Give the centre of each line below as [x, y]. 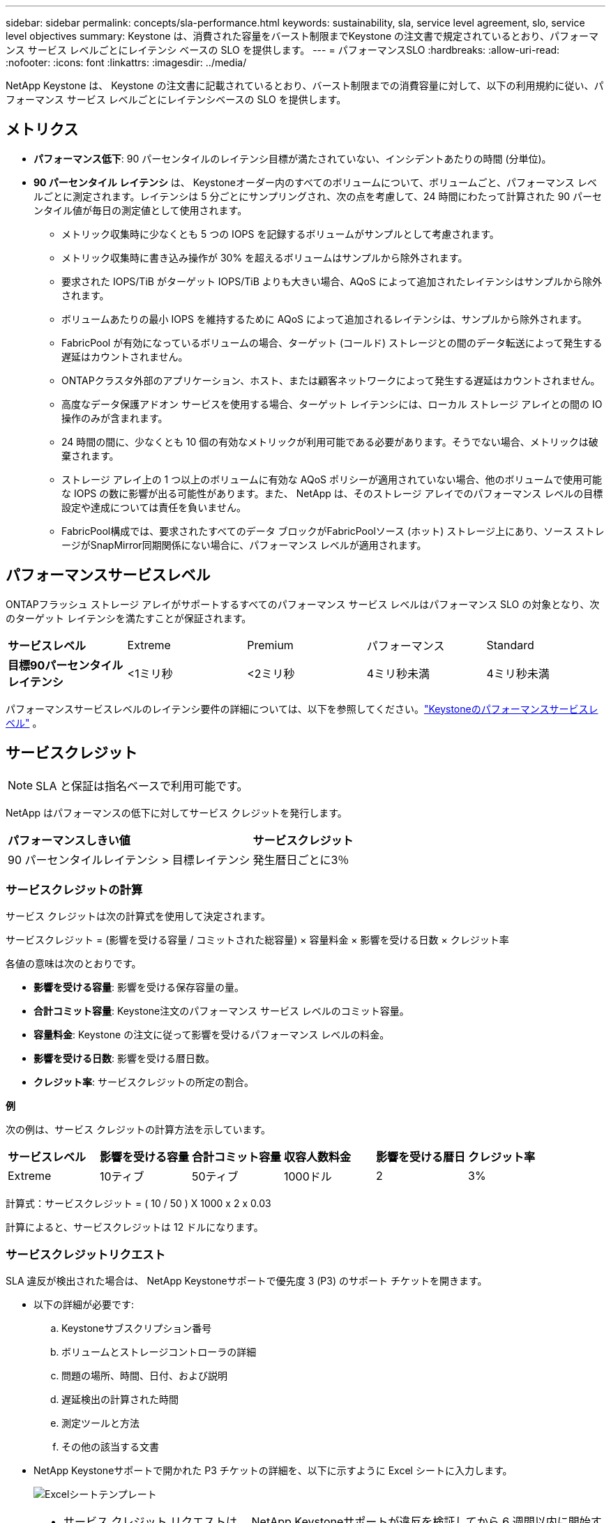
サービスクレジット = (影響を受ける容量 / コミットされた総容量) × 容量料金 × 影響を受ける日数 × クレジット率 [257, 940]
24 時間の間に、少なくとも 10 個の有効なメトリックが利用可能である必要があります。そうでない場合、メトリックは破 [330, 441]
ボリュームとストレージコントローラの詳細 [159, 1352]
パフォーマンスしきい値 [69, 840]
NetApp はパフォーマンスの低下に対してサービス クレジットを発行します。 [176, 812]
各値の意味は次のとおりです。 [74, 964]
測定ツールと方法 [100, 1423]
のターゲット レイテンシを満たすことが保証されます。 [129, 618]
